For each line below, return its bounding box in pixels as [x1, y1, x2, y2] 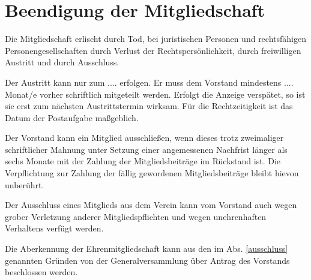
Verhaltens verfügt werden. [5, 222, 104, 234]
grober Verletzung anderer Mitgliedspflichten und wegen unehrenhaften [5, 210, 267, 222]
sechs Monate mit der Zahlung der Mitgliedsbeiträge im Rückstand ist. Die [5, 155, 280, 167]
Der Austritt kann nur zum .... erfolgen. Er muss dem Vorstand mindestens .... [5, 76, 294, 88]
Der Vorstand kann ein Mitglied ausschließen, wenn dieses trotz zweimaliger [5, 131, 284, 144]
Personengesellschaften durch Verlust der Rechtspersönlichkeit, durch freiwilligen [5, 44, 301, 56]
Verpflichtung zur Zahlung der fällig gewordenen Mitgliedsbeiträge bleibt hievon [5, 167, 299, 179]
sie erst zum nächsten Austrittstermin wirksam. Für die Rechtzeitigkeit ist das [5, 100, 293, 112]
